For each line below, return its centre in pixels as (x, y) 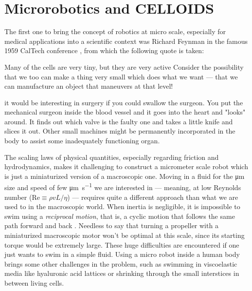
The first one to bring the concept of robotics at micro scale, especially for (115, 31)
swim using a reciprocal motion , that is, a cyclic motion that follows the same (120, 216)
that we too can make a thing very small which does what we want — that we (121, 76)
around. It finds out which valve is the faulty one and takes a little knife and (119, 121)
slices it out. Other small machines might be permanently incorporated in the (120, 131)
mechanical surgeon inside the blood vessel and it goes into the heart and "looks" (125, 112)
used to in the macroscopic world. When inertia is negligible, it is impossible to (122, 206)
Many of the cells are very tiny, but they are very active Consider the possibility (124, 67)
